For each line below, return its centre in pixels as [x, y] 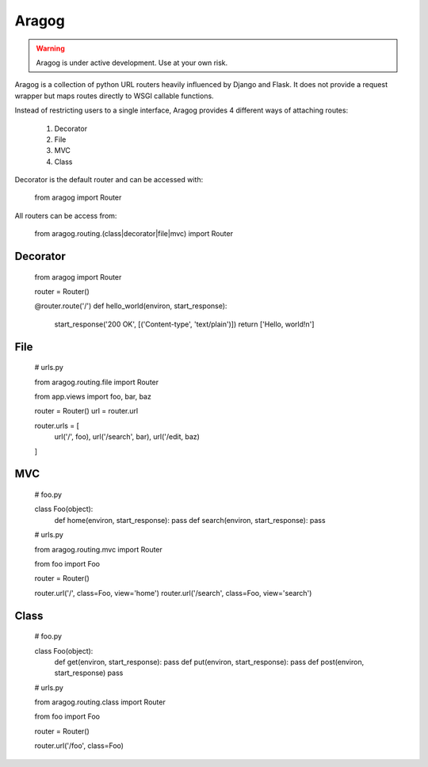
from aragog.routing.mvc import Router [98, 549]
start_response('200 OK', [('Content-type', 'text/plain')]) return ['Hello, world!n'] [184, 324]
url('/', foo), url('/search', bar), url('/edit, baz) [127, 437]
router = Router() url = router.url [86, 411]
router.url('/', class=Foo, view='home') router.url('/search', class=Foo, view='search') [173, 593]
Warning [50, 48]
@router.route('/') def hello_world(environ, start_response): [131, 306]
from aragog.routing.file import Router [97, 382]
